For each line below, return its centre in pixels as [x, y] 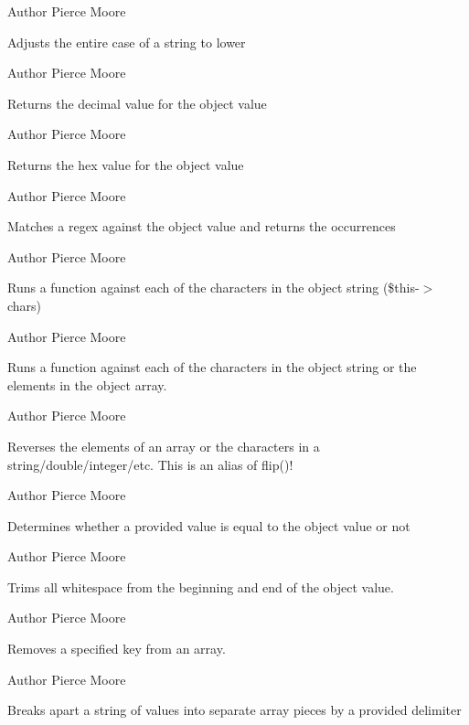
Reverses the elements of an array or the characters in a [164, 446]
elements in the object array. [87, 384]
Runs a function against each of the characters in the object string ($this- [213, 288]
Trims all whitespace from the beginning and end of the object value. [201, 586]
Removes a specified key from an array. [117, 649]
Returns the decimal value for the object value [137, 103]
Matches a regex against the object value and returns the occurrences [202, 226]
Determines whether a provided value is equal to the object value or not [209, 525]
